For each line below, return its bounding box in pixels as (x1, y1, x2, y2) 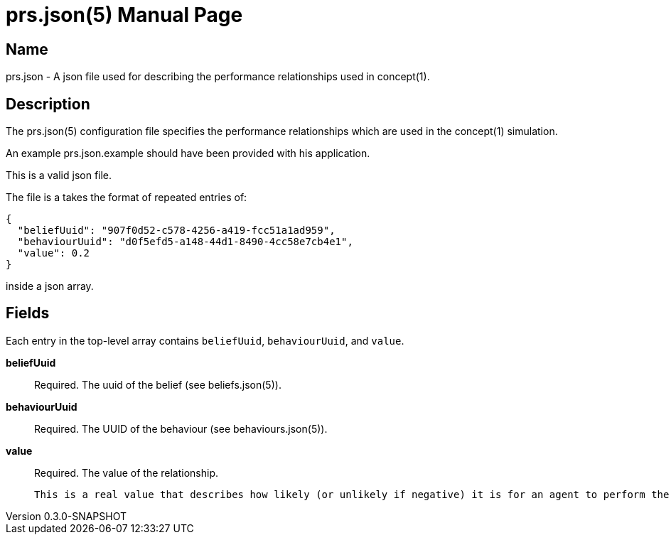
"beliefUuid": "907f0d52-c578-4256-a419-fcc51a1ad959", (17, 225, 335, 237)
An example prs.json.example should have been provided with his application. (6, 147, 370, 160)
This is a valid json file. (6, 169, 112, 182)
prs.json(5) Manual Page (6, 3, 243, 27)
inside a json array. (6, 280, 94, 293)
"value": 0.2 (17, 247, 90, 259)
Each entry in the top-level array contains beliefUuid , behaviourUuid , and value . (6, 334, 404, 347)
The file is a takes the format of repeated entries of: (6, 191, 247, 204)
